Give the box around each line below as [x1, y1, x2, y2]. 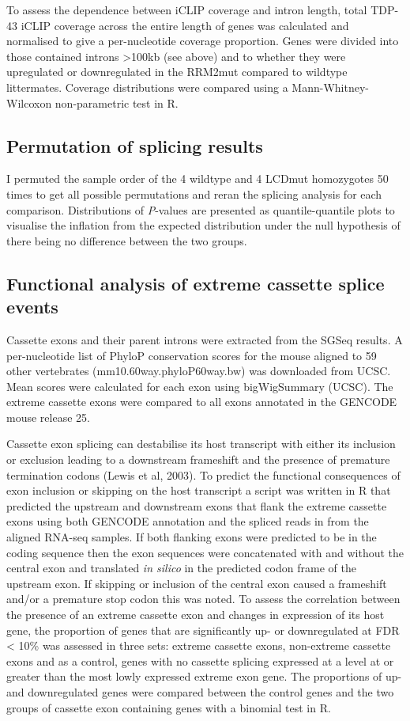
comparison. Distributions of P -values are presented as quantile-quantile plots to [6, 201, 395, 218]
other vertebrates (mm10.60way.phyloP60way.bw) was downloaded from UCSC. [6, 362, 391, 379]
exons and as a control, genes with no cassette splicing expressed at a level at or [6, 652, 394, 669]
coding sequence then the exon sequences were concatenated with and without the [6, 544, 404, 560]
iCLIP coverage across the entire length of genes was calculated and [21, 17, 349, 33]
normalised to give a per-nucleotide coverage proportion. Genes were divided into [6, 32, 399, 49]
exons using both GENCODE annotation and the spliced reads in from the [6, 513, 369, 529]
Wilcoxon [6, 94, 52, 111]
